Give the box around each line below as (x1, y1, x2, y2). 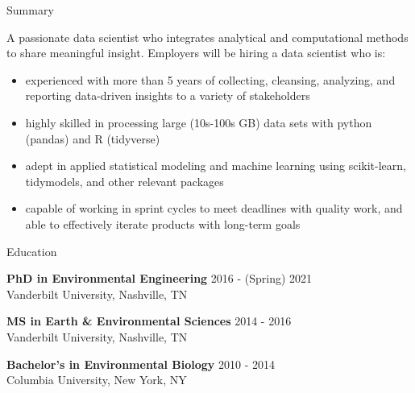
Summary (6, 2, 54, 18)
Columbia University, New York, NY (6, 371, 187, 388)
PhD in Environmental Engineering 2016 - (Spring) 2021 (6, 270, 313, 287)
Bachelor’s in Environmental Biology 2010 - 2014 (6, 355, 275, 372)
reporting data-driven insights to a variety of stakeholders (25, 87, 310, 104)
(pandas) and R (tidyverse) (25, 130, 160, 147)
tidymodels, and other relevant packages (25, 172, 224, 189)
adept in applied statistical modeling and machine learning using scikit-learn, (25, 157, 406, 174)
